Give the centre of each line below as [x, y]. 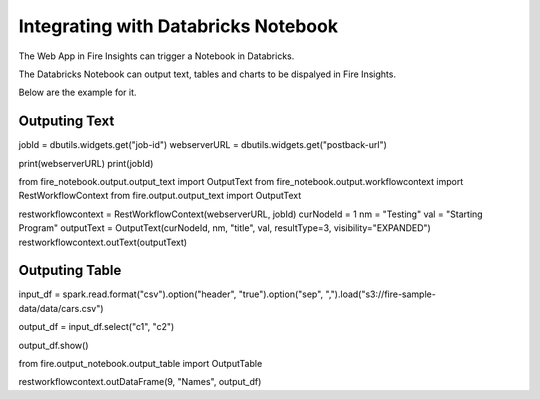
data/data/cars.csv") [61, 308]
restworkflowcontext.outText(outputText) [103, 242]
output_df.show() [53, 345]
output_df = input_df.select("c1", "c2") [96, 327]
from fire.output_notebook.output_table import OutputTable [140, 364]
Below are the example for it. [77, 92]
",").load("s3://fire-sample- [381, 294]
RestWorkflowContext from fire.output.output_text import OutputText [160, 196]
